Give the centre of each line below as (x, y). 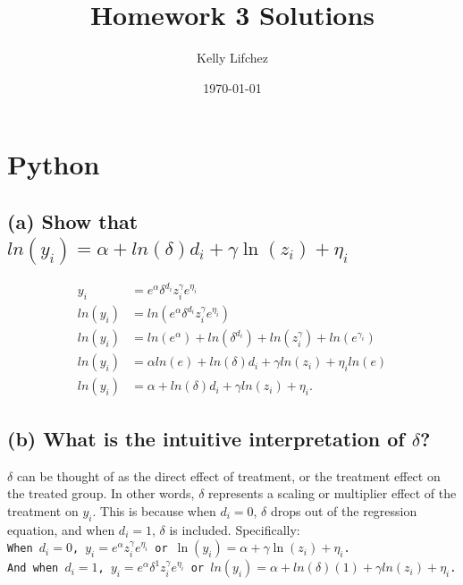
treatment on (43, 510)
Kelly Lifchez (232, 58)
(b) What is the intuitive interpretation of (206, 438)
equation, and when (61, 529)
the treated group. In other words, (101, 493)
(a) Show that (73, 220)
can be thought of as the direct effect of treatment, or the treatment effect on (228, 475)
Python (54, 164)
